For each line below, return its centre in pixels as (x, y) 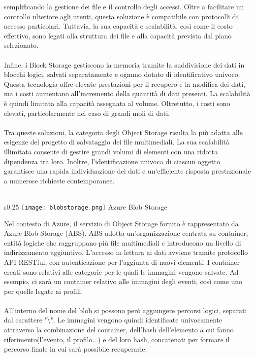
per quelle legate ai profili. (44, 291)
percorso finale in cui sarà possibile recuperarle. (76, 349)
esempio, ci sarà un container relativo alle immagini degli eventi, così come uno (123, 281)
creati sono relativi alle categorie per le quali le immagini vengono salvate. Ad (121, 271)
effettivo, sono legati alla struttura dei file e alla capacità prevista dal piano (118, 35)
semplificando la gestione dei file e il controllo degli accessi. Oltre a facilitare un (124, 6)
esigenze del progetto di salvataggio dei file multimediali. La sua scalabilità (117, 142)
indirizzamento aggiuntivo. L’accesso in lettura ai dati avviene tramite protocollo (126, 252)
